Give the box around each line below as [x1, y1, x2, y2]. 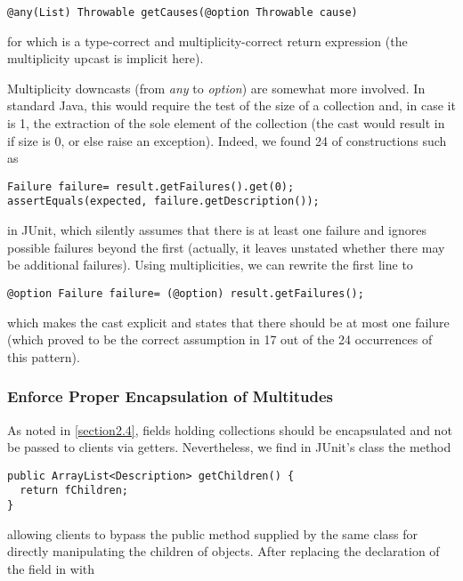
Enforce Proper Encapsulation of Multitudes [7, 385, 334, 408]
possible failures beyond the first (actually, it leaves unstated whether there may [7, 238, 445, 256]
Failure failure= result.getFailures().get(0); [7, 180, 295, 193]
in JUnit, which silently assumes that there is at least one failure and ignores [7, 221, 427, 239]
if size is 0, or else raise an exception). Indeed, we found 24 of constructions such [7, 131, 447, 149]
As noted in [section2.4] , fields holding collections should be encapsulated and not [7, 420, 452, 439]
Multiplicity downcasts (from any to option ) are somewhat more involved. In [7, 78, 426, 97]
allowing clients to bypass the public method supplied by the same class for [7, 524, 418, 543]
